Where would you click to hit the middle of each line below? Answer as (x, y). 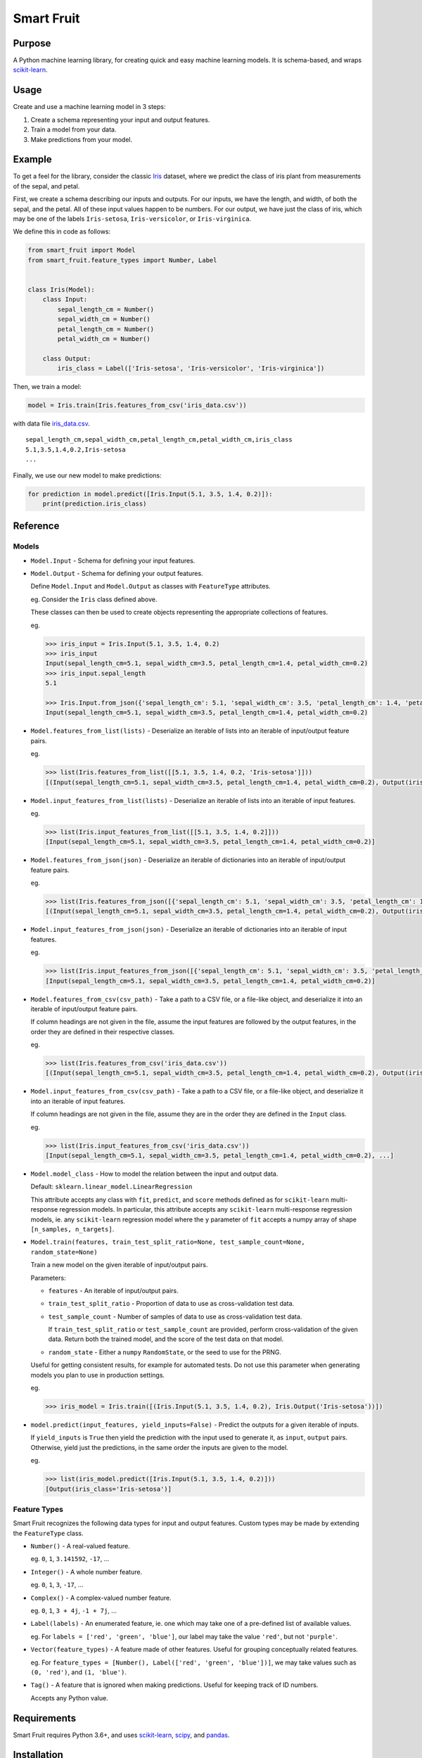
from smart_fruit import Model (82, 250)
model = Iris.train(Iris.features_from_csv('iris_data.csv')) (137, 405)
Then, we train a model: (47, 387)
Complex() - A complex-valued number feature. (101, 1598)
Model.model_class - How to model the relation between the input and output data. (154, 1174)
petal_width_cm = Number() (104, 339)
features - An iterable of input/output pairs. (113, 1290)
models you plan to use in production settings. (98, 1375)
